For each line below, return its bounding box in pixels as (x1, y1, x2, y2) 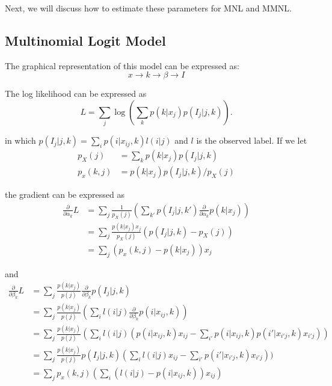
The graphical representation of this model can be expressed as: (5, 59, 239, 72)
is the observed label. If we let (196, 134, 307, 147)
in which (5, 134, 36, 147)
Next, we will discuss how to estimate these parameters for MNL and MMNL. (5, 2, 292, 14)
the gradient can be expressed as (5, 188, 125, 201)
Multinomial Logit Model (5, 31, 166, 49)
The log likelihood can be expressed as (5, 87, 147, 100)
